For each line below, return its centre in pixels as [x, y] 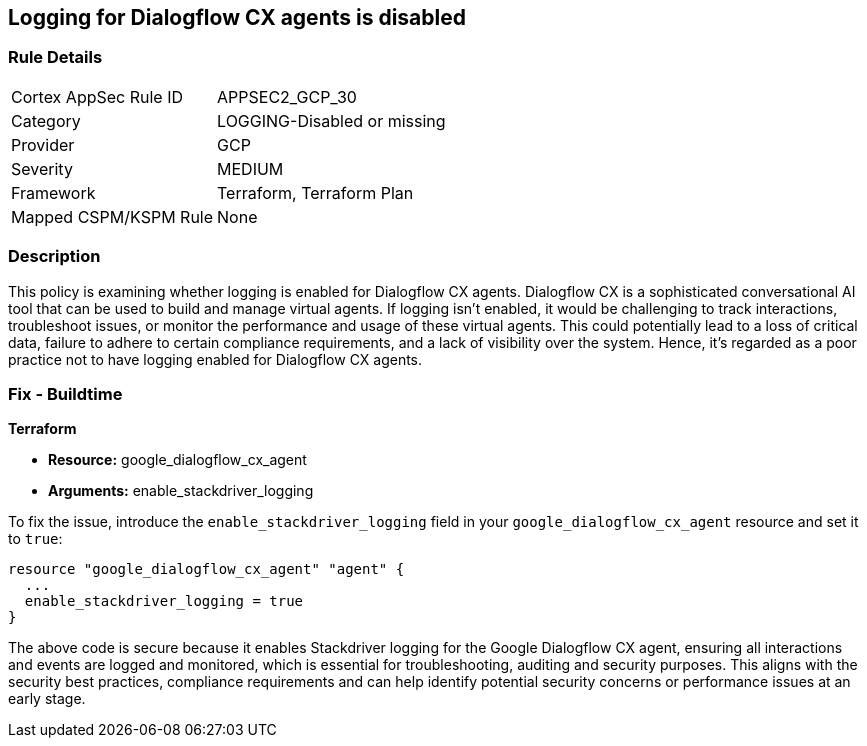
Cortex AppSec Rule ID [97, 96]
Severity [42, 168]
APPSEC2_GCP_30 [287, 96]
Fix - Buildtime [65, 393]
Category [46, 120]
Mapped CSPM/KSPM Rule [112, 216]
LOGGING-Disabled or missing [331, 120]
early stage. [47, 699]
